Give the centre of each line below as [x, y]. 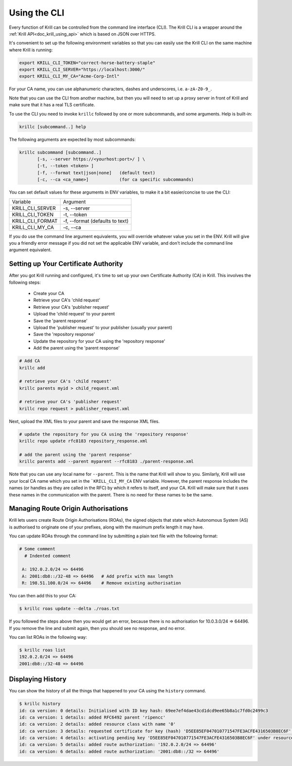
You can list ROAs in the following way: [48, 637]
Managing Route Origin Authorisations [69, 509]
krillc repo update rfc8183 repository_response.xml [83, 441]
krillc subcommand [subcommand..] [60, 152]
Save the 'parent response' [60, 321]
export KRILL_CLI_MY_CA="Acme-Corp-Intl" [69, 76]
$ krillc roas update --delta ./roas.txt [69, 609]
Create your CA [49, 293]
